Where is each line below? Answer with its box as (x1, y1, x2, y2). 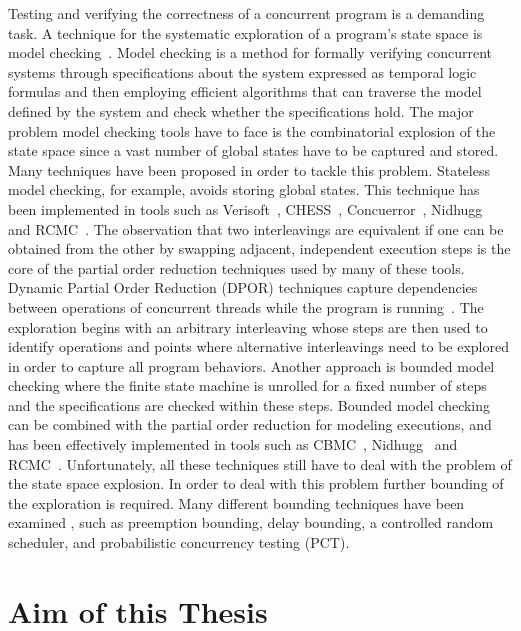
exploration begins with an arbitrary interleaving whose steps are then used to (8, 316, 488, 337)
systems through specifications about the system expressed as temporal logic (8, 61, 477, 82)
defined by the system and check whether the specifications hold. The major (8, 100, 474, 121)
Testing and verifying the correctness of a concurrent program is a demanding (8, 3, 485, 23)
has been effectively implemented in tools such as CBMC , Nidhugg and (8, 434, 458, 455)
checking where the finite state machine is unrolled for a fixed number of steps (8, 375, 487, 396)
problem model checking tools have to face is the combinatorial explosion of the (8, 120, 496, 141)
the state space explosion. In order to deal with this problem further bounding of (8, 473, 504, 494)
